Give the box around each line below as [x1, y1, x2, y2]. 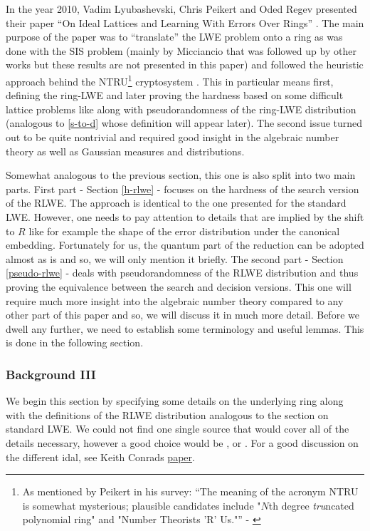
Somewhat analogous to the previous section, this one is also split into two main [6, 167, 356, 182]
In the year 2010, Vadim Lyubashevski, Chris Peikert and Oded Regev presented [6, 1, 357, 16]
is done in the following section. [6, 335, 144, 350]
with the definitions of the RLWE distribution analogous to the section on [6, 407, 329, 422]
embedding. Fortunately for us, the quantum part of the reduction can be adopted [6, 237, 364, 252]
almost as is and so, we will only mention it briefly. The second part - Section [6, 251, 344, 266]
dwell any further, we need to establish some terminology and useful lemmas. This [6, 321, 364, 336]
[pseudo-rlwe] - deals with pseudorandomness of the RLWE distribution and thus [6, 265, 359, 280]
